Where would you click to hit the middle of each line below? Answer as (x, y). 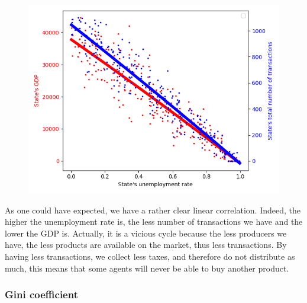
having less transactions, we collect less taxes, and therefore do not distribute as (150, 256)
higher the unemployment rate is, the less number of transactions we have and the (154, 221)
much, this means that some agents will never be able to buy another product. (147, 268)
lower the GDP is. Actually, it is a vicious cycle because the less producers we (146, 233)
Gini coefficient (41, 294)
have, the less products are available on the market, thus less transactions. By (146, 245)
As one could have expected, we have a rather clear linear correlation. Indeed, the (153, 210)
